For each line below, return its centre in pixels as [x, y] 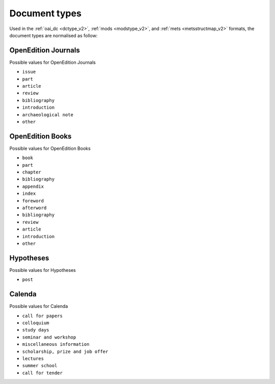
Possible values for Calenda [39, 306]
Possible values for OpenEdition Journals [53, 62]
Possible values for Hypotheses [43, 270]
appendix [33, 186]
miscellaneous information [56, 344]
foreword [33, 201]
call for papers [43, 316]
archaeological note [48, 114]
